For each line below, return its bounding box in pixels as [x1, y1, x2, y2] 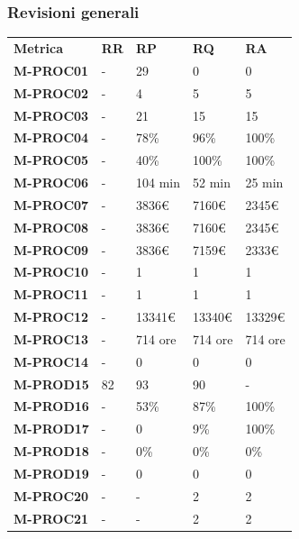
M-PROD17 [14, 419, 89, 438]
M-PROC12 [14, 307, 89, 326]
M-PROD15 [14, 374, 89, 393]
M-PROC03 [14, 105, 89, 124]
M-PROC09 [14, 240, 89, 259]
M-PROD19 [14, 464, 89, 482]
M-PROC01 [14, 60, 89, 79]
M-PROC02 [14, 83, 89, 102]
